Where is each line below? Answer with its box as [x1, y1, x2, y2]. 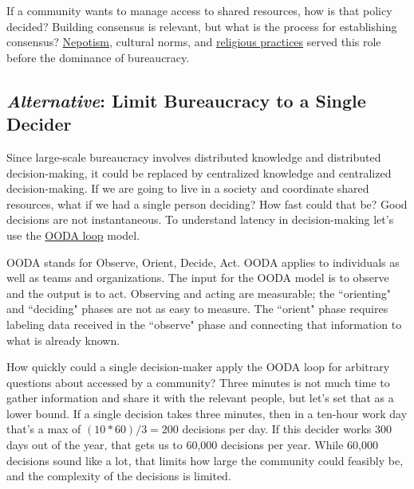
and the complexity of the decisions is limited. [6, 467, 231, 484]
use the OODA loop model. [6, 226, 140, 243]
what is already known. [6, 331, 120, 348]
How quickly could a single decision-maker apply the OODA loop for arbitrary [6, 358, 390, 375]
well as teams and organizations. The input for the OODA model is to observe [6, 269, 389, 286]
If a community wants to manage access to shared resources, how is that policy [6, 2, 392, 18]
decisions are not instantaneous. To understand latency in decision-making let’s [6, 211, 394, 228]
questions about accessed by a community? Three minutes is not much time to [6, 374, 390, 390]
